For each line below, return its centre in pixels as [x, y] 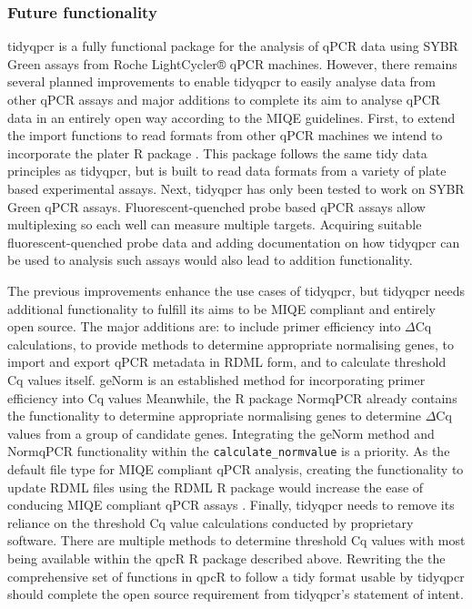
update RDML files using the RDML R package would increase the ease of [216, 487]
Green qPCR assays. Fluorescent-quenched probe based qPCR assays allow [216, 206]
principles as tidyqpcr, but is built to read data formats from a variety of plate [227, 171]
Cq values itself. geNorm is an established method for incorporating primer [216, 379]
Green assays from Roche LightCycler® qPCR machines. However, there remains [232, 63]
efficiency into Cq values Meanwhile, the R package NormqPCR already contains [232, 397]
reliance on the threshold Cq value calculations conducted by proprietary [211, 522]
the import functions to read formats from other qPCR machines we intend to [225, 135]
